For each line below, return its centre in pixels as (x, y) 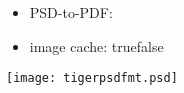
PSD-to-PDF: (71, 12)
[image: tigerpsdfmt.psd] (92, 78)
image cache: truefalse (96, 45)
